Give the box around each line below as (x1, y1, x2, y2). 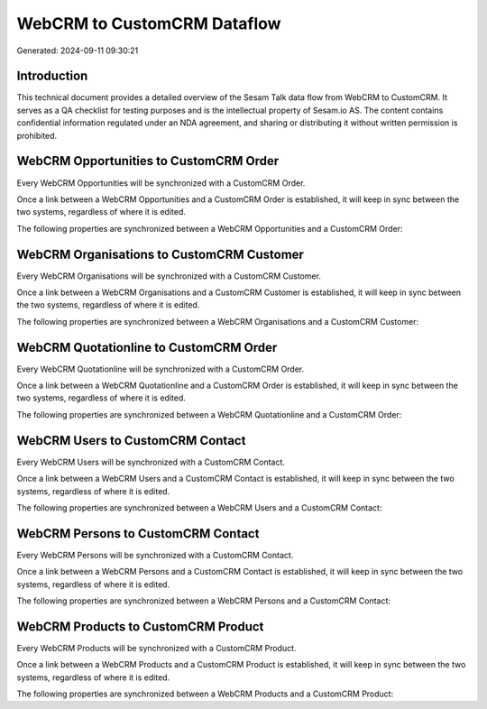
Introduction (16, 69, 88, 84)
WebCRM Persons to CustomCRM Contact (16, 526, 260, 541)
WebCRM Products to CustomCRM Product (16, 619, 264, 634)
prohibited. (16, 130, 58, 141)
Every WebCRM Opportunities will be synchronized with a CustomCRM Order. (16, 177, 306, 189)
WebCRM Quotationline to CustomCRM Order (16, 339, 278, 355)
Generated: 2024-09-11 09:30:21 (16, 45, 139, 56)
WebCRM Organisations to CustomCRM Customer (16, 246, 304, 262)
